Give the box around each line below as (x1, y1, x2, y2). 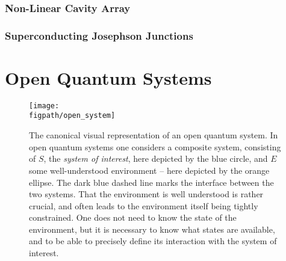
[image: (29, 101, 60, 110)
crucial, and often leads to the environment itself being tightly (29, 199, 258, 212)
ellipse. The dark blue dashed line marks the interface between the (29, 176, 274, 188)
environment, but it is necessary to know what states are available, (29, 223, 275, 235)
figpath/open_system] (29, 111, 116, 120)
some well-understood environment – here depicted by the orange (29, 164, 270, 176)
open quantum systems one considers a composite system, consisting (29, 140, 281, 153)
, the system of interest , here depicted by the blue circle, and (43, 152, 268, 165)
